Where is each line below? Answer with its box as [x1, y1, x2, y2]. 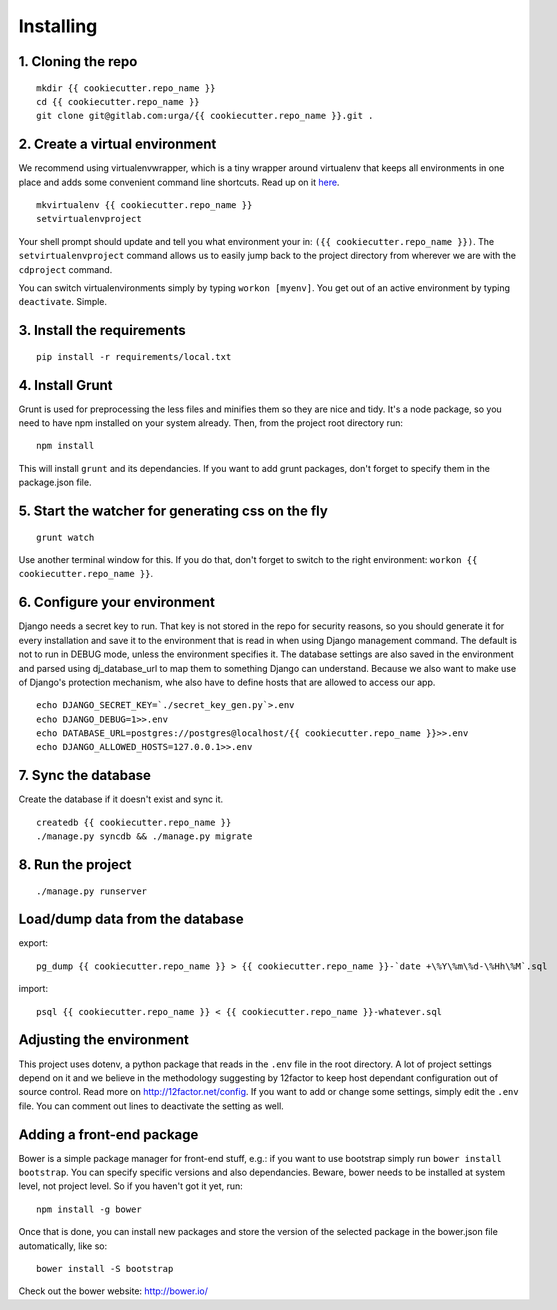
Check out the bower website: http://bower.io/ [18, 1285, 209, 1297]
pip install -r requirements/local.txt [36, 351, 232, 362]
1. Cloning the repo [18, 53, 138, 70]
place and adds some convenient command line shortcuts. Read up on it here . [18, 176, 340, 188]
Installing [18, 15, 98, 37]
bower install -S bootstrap [36, 1263, 174, 1274]
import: [18, 983, 49, 995]
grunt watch [36, 531, 95, 543]
